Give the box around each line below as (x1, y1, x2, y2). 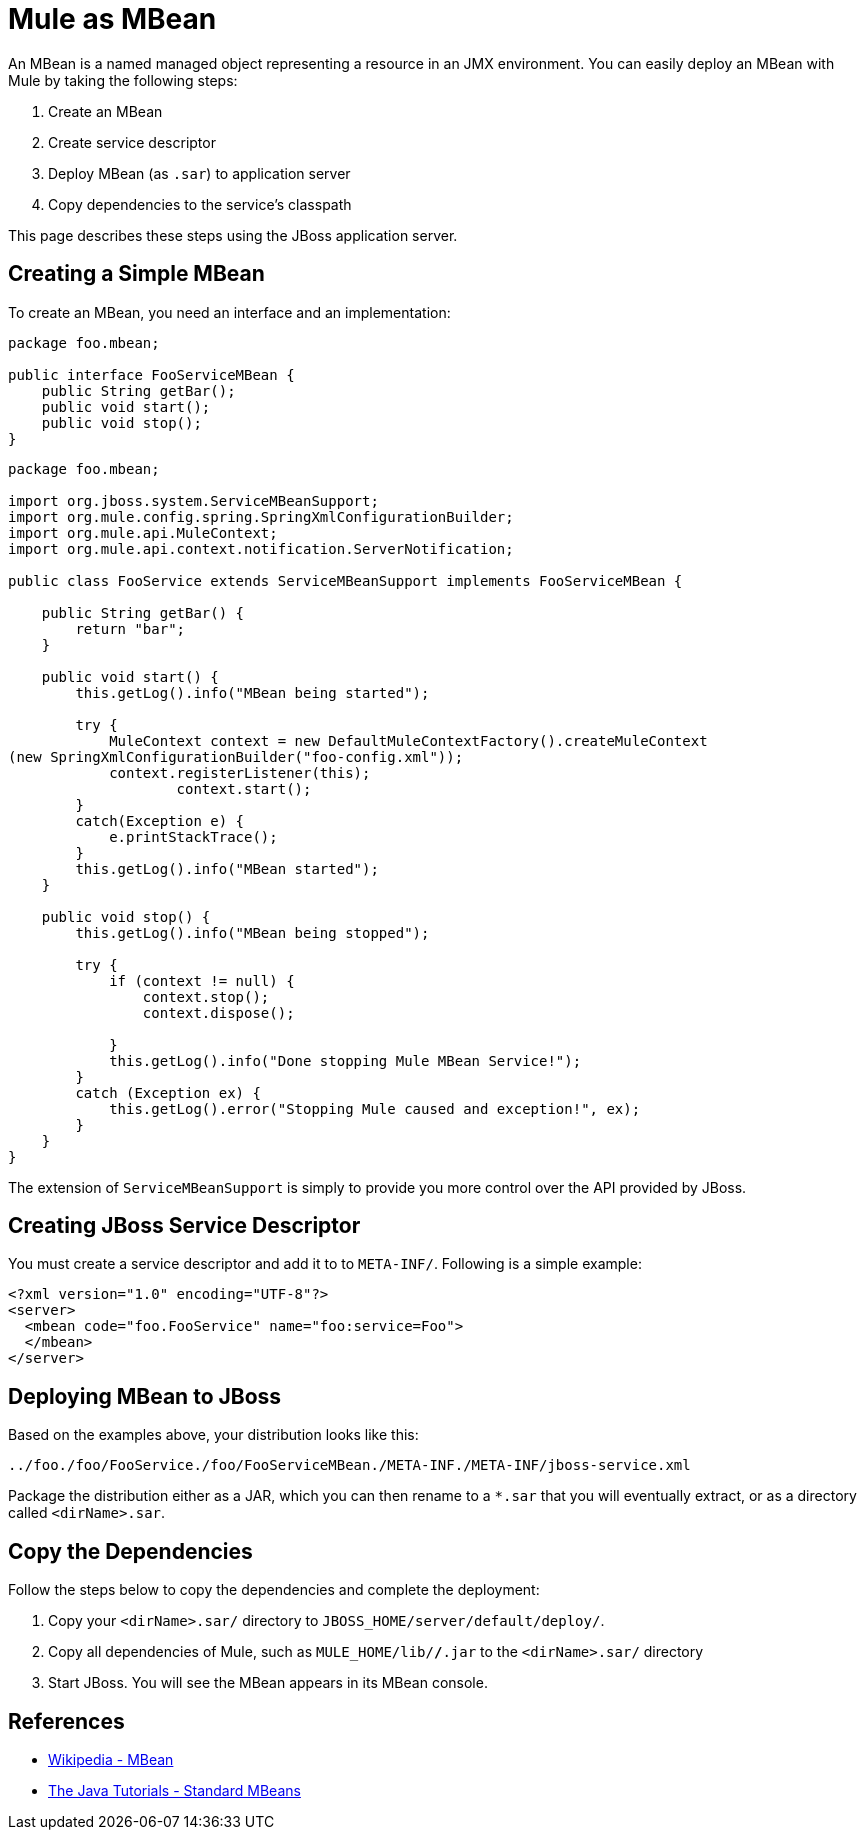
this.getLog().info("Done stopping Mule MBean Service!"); (109, 1052, 582, 1069)
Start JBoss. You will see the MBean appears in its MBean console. (48, 1674, 488, 1692)
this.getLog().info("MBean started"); (75, 860, 379, 877)
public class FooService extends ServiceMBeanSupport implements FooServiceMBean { (8, 572, 683, 589)
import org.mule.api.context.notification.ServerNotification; (8, 540, 514, 557)
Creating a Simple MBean (8, 261, 265, 287)
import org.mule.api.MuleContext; (8, 524, 278, 541)
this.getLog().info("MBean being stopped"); (75, 924, 430, 941)
